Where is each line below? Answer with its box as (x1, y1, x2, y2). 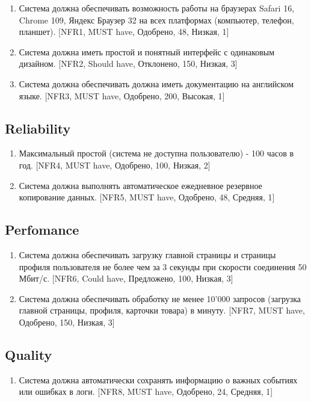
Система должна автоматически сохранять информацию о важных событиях (19, 373, 298, 386)
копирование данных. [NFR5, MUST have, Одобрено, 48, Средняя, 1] (19, 191, 275, 203)
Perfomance (5, 220, 79, 239)
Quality (5, 345, 52, 363)
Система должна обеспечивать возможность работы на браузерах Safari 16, (19, 2, 295, 14)
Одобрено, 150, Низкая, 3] (19, 315, 115, 328)
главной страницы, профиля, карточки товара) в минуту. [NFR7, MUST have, (19, 304, 305, 317)
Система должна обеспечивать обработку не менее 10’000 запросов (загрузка (19, 292, 301, 305)
